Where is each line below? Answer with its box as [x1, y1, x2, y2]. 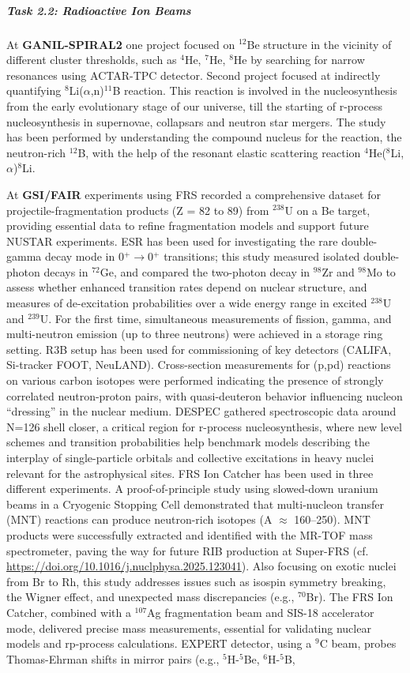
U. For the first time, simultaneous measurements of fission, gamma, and [39, 310, 392, 326]
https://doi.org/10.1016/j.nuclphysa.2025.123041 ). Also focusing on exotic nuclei [6, 558, 397, 574]
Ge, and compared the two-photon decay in [100, 263, 310, 280]
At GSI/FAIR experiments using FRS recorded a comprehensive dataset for [6, 186, 381, 202]
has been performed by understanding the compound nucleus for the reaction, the [6, 129, 402, 145]
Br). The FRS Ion [306, 588, 393, 605]
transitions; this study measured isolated [164, 248, 360, 265]
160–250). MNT [294, 511, 371, 528]
